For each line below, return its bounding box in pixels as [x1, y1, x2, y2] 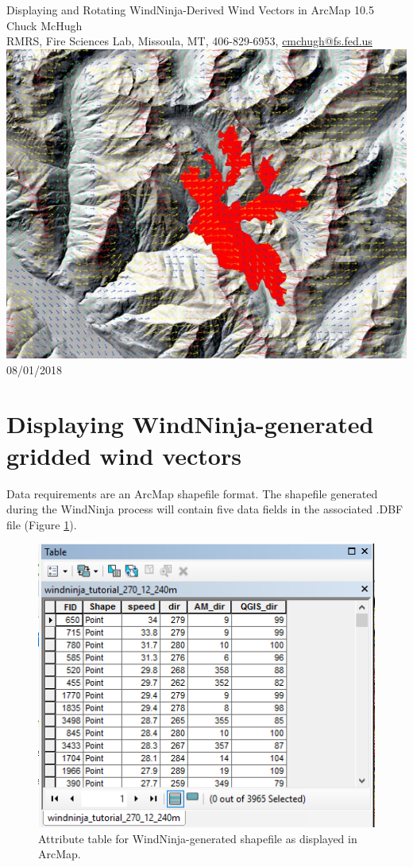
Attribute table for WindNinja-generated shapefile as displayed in [38, 830, 357, 846]
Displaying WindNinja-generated [6, 408, 374, 440]
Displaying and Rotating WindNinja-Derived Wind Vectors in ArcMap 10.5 [6, 2, 374, 17]
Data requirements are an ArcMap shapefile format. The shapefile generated [6, 485, 378, 501]
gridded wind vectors [6, 439, 241, 471]
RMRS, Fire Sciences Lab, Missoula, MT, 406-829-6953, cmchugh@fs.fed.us [6, 33, 372, 49]
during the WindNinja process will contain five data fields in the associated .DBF [6, 501, 403, 517]
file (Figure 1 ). [6, 516, 77, 532]
